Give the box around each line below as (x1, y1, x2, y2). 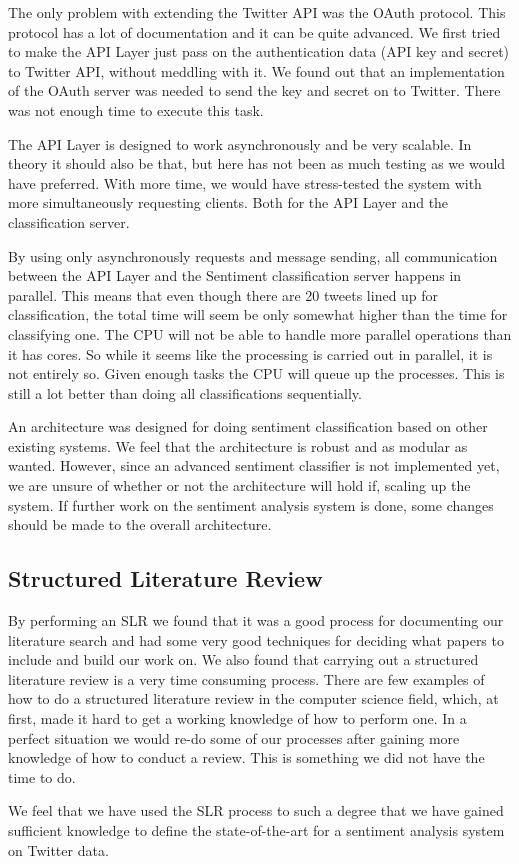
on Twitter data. (8, 839, 109, 860)
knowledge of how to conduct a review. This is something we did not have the (8, 747, 485, 768)
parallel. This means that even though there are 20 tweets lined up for (8, 284, 439, 305)
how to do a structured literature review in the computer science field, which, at (8, 688, 499, 709)
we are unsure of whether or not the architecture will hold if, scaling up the (8, 475, 471, 496)
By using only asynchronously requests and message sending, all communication (8, 245, 498, 266)
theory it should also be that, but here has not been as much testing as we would (8, 153, 506, 174)
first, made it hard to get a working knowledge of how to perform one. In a (8, 708, 467, 729)
